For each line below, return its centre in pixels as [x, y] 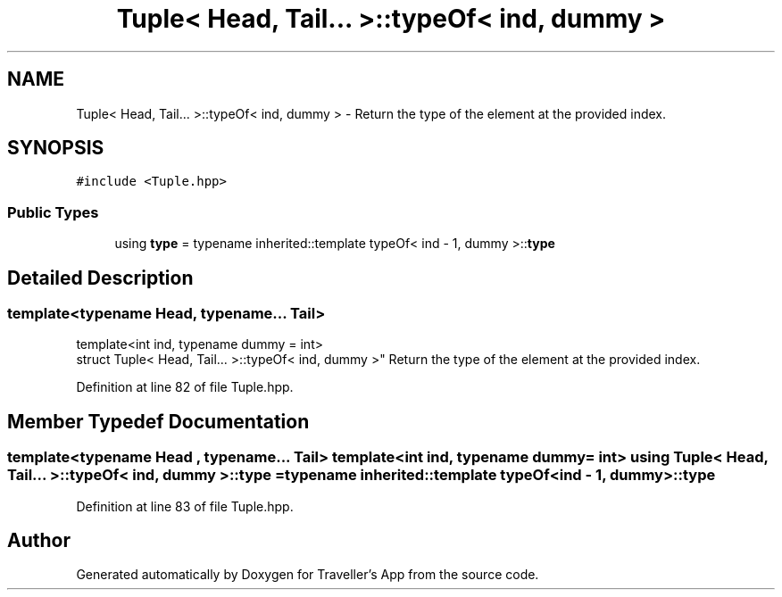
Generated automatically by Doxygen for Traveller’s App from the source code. [308, 575]
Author [39, 541]
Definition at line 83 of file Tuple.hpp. [185, 506]
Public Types [53, 212]
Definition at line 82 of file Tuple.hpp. [185, 387]
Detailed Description [100, 278]
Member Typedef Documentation [158, 421]
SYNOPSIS [56, 148]
